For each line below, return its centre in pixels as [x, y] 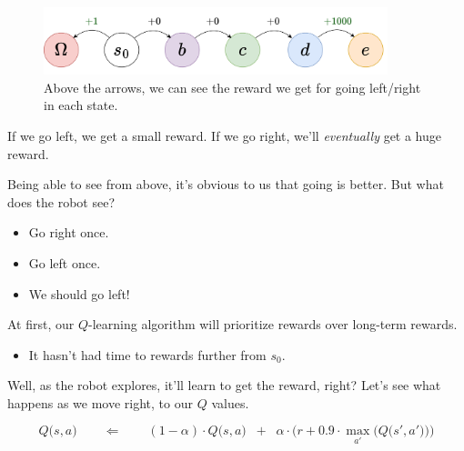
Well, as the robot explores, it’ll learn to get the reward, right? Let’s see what [224, 385]
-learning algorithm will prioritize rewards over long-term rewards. [273, 324]
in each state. [81, 105]
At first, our [41, 324]
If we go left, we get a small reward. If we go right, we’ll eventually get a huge [225, 135]
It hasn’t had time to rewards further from [147, 354]
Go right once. [69, 232]
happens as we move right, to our [100, 402]
